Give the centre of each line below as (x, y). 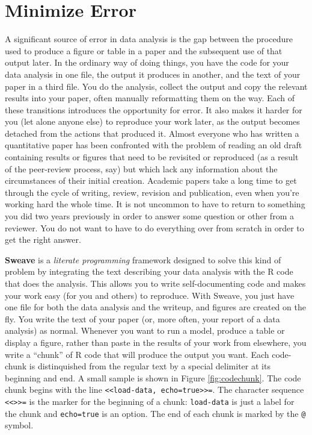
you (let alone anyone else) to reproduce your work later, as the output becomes (152, 121)
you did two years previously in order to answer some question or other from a (149, 216)
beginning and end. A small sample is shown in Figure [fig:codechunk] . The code (153, 377)
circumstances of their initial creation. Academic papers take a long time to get (151, 180)
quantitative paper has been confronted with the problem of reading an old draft (154, 145)
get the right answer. (43, 239)
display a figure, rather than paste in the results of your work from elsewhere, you (156, 342)
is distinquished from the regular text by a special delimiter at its (150, 366)
